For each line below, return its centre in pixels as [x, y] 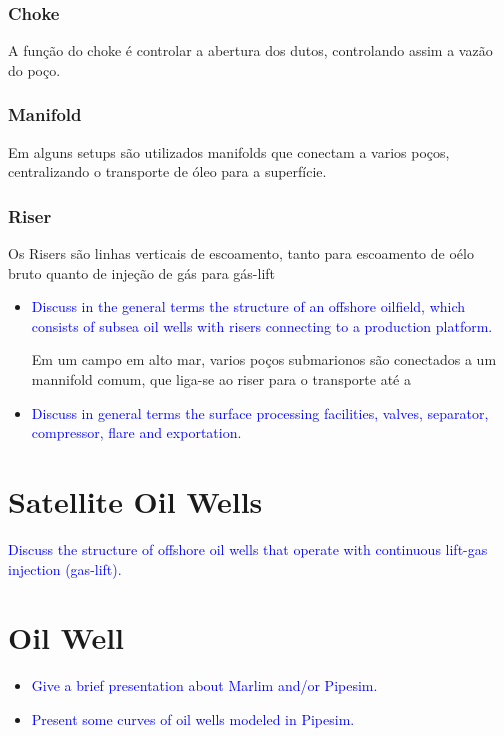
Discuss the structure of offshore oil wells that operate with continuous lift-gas [248, 548]
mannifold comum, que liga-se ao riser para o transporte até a [221, 379]
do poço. [34, 69]
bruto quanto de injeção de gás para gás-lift [142, 272]
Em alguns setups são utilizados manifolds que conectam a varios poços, [229, 151]
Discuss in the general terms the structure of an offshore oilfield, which [248, 306]
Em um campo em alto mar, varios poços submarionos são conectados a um [264, 359]
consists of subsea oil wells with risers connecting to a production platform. [262, 325]
